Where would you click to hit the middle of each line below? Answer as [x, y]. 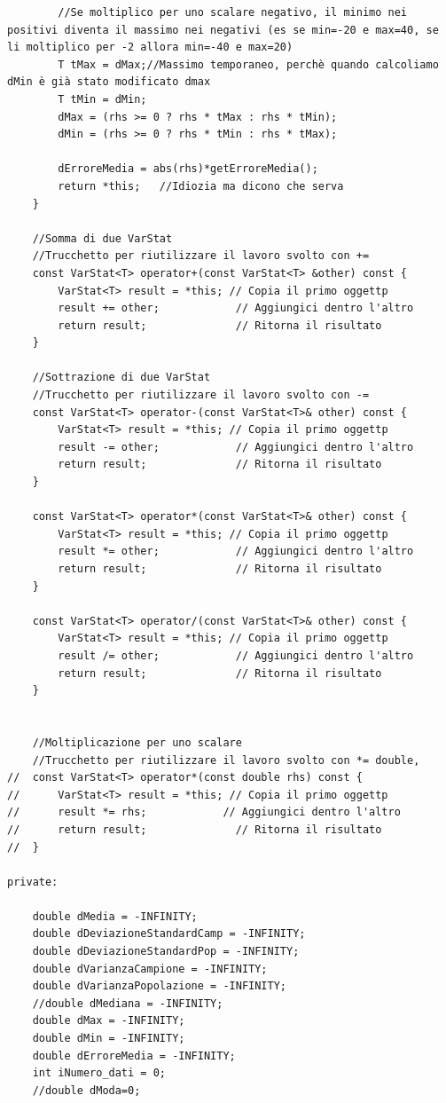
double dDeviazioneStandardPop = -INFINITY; [166, 952]
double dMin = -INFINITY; [109, 1039]
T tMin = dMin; [102, 99]
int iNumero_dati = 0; [99, 1073]
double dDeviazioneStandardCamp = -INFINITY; [169, 934]
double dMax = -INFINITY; [109, 1021]
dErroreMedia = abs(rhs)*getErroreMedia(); [188, 169]
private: [33, 882]
